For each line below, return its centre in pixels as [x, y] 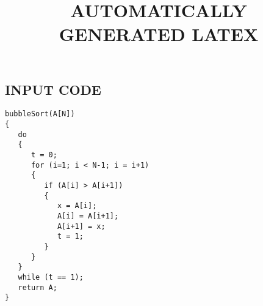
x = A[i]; [77, 206]
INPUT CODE [53, 89]
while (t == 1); [51, 277]
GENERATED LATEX [159, 34]
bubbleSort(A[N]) [40, 114]
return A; [38, 287]
